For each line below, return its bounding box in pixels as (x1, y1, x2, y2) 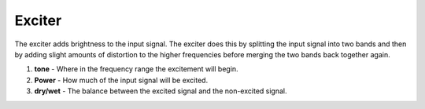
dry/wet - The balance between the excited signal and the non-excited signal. (34, 86, 287, 96)
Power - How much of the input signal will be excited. (34, 75, 209, 85)
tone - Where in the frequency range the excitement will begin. (34, 64, 239, 74)
